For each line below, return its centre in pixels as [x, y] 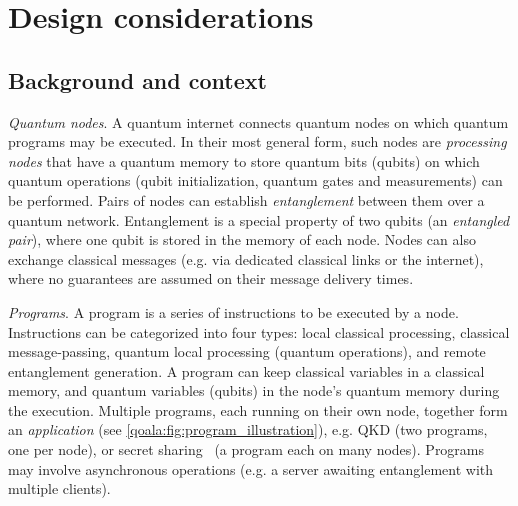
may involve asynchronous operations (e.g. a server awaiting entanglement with [250, 468]
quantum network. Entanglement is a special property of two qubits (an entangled [259, 219]
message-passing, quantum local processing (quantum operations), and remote [247, 351]
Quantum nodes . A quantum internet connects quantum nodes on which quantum [258, 121]
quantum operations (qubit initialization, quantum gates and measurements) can [255, 180]
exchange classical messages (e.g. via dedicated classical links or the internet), [246, 258]
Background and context [137, 79]
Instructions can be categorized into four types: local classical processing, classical [259, 331]
